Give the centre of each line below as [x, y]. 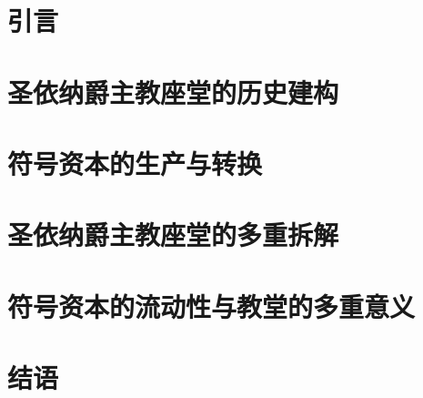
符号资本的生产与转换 [135, 163]
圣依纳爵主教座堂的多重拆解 [173, 235]
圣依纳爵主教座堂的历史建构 [173, 92]
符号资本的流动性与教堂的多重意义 [211, 306]
